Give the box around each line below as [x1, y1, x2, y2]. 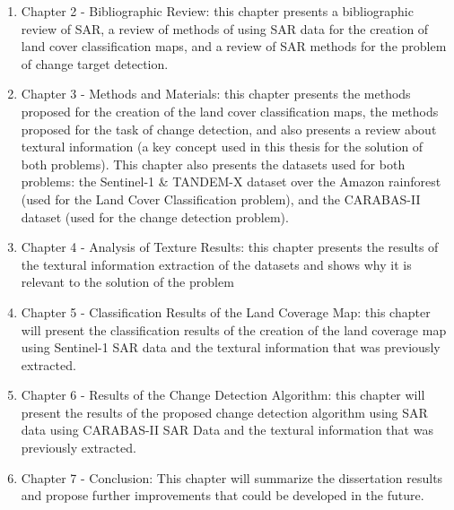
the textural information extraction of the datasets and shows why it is [21, 255, 412, 273]
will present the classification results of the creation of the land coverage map [21, 320, 447, 339]
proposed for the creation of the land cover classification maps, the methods [21, 101, 439, 120]
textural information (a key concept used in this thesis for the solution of [21, 137, 423, 156]
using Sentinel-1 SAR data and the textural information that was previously [21, 338, 441, 357]
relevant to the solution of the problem [21, 272, 234, 291]
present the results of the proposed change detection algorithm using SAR [21, 402, 428, 421]
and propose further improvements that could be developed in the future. [21, 486, 424, 505]
